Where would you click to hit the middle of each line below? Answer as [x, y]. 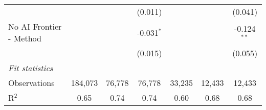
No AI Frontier [35, 26]
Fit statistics [31, 68]
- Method [25, 38]
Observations [31, 83]
